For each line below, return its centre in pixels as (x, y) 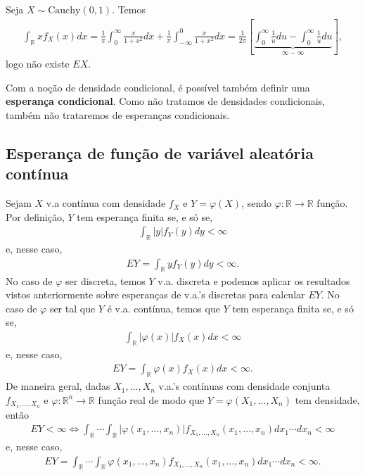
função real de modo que (151, 399)
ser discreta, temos (105, 280)
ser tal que (72, 308)
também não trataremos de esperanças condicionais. (118, 114)
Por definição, (35, 216)
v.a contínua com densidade (106, 203)
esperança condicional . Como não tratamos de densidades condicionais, (166, 101)
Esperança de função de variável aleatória (160, 152)
